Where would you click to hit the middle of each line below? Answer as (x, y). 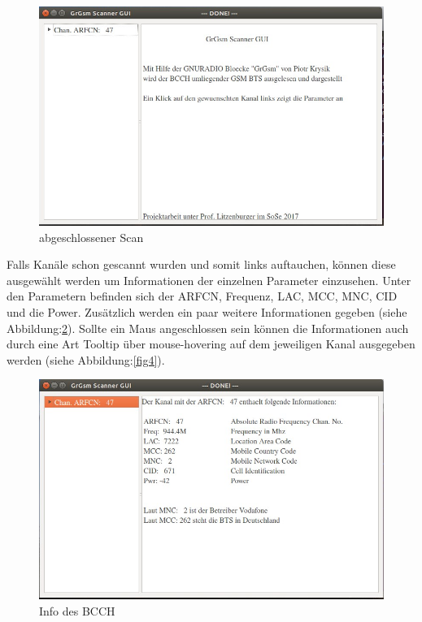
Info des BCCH (77, 610)
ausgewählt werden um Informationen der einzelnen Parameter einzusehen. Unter (209, 280)
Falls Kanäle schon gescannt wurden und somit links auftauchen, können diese (201, 264)
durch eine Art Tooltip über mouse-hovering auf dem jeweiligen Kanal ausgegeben (211, 344)
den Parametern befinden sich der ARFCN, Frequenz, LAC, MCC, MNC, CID (202, 296)
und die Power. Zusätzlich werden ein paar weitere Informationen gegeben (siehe (207, 311)
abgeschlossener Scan (91, 237)
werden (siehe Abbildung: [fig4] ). (86, 359)
